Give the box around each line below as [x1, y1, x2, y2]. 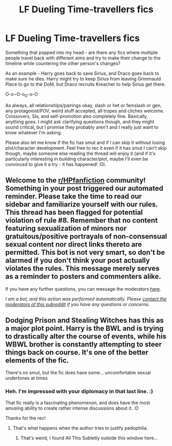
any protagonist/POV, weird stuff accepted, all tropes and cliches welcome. [5, 108, 164, 114]
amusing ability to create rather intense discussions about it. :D [5, 405, 139, 411]
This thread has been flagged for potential [5, 208, 143, 217]
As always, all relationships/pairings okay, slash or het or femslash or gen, [5, 102, 162, 108]
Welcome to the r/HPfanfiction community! [5, 176, 146, 185]
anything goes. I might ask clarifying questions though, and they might [5, 118, 155, 125]
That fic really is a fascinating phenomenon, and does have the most [5, 399, 150, 406]
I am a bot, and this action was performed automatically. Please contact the [5, 296, 167, 302]
